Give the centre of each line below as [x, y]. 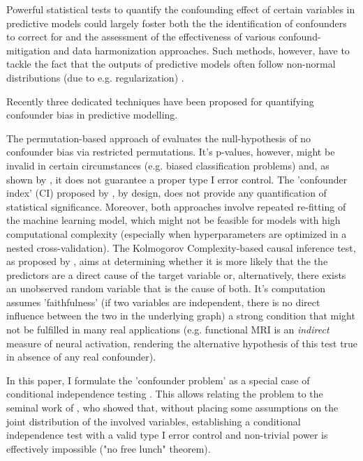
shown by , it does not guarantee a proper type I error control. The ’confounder [177, 179]
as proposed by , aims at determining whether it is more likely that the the [167, 261]
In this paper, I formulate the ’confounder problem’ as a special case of [158, 380]
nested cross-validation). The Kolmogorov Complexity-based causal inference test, [181, 247]
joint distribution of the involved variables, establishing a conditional [154, 421]
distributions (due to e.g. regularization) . [95, 77]
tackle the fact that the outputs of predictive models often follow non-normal [171, 64]
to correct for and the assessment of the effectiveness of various [141, 37]
